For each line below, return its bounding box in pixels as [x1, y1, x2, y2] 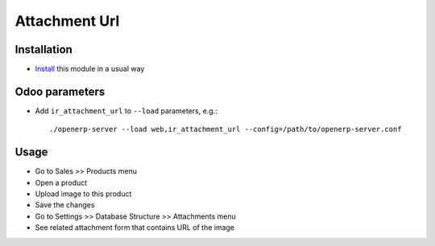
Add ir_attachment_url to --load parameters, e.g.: [35, 105, 217, 116]
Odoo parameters [14, 84, 106, 98]
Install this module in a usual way [35, 64, 145, 74]
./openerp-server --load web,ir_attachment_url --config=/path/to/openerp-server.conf [49, 125, 402, 134]
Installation [14, 43, 72, 56]
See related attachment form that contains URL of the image [35, 223, 235, 232]
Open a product [35, 178, 88, 187]
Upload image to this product [35, 189, 132, 199]
